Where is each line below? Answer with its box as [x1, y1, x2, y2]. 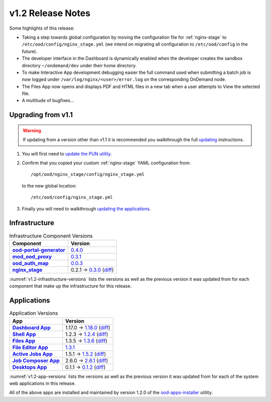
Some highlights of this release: [9, 25, 75, 31]
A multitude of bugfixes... [22, 97, 74, 104]
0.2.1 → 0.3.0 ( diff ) [70, 266, 114, 273]
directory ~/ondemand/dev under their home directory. [22, 62, 137, 68]
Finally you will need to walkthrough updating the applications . [22, 206, 151, 212]
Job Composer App [12, 357, 60, 364]
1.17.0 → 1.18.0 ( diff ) [65, 324, 110, 331]
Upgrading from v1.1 [9, 111, 73, 119]
